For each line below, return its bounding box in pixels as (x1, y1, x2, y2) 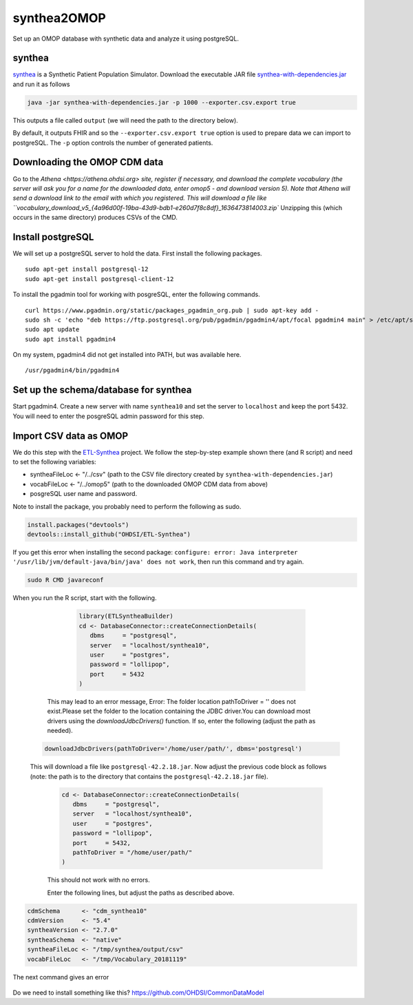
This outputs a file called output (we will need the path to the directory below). (12, 116, 239, 124)
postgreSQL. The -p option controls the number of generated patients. (12, 138, 213, 147)
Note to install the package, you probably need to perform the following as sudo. (12, 502, 242, 510)
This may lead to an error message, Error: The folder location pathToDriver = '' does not (47, 698, 296, 706)
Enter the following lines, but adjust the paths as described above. (47, 889, 235, 897)
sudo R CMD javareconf (27, 576, 104, 584)
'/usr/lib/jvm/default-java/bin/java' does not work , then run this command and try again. (12, 558, 304, 566)
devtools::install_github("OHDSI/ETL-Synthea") (27, 530, 191, 539)
